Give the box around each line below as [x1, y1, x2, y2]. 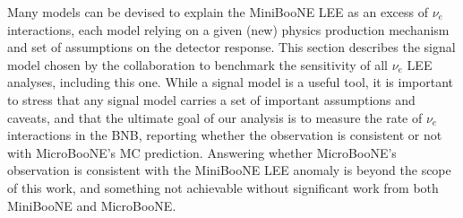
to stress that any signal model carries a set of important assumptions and [7, 90, 416, 109]
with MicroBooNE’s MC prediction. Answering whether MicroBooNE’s [7, 143, 397, 161]
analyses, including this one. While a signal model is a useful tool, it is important [7, 73, 453, 92]
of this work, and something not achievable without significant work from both [7, 178, 439, 196]
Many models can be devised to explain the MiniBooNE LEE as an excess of [7, 3, 428, 21]
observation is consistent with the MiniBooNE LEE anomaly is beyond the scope [7, 161, 451, 179]
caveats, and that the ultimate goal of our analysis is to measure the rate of [7, 108, 423, 126]
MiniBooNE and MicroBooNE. [7, 196, 176, 214]
